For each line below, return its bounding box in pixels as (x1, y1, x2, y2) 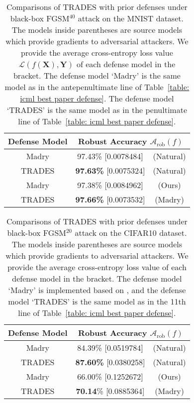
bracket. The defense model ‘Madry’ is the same (13, 70, 181, 81)
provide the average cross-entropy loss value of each (7, 261, 187, 273)
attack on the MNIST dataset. (78, 12, 184, 24)
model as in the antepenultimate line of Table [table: (4, 81, 190, 93)
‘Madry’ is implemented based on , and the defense (8, 284, 186, 296)
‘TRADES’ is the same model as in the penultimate (6, 104, 188, 115)
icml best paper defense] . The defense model (20, 93, 174, 104)
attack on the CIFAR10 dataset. (75, 227, 187, 238)
